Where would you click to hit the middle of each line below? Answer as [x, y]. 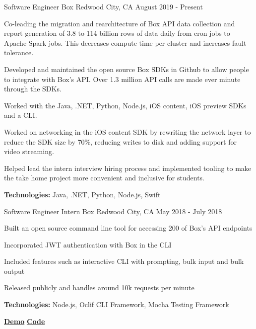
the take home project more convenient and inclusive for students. [104, 178]
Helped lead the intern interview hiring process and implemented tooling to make [128, 168]
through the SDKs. [33, 89]
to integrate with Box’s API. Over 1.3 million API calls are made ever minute [122, 79]
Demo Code [25, 321]
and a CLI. [21, 115]
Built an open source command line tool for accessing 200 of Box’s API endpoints [128, 228]
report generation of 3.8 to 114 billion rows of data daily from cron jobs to [117, 33]
